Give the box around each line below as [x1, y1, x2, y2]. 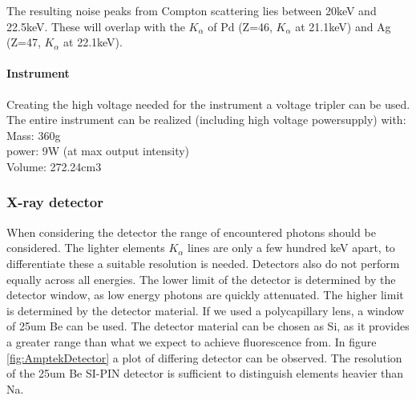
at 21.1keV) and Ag [295, 18, 391, 34]
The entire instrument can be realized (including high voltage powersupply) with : [6, 111, 406, 128]
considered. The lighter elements [6, 239, 165, 256]
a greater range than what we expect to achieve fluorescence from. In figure [6, 333, 377, 350]
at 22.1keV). [63, 34, 123, 50]
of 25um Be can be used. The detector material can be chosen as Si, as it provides [6, 318, 410, 334]
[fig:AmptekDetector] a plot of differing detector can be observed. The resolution [6, 349, 402, 366]
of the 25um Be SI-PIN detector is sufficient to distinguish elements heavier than [6, 365, 404, 382]
